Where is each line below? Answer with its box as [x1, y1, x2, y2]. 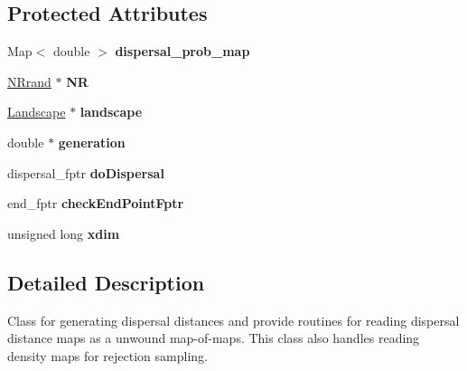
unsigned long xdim [7, 224, 120, 243]
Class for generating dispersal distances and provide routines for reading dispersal [7, 310, 460, 329]
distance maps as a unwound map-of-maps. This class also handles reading [7, 328, 420, 347]
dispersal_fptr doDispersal [7, 163, 164, 182]
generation [58, 132, 126, 151]
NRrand [7, 71, 51, 90]
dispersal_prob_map [115, 42, 250, 61]
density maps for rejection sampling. [7, 346, 208, 365]
